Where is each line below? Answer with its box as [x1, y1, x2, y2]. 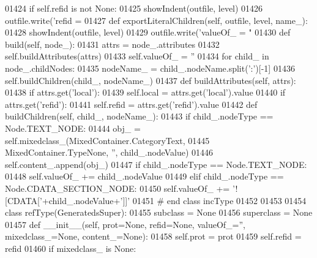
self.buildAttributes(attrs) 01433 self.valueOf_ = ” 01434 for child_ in [5, 50, 269, 63]
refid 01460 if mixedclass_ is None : [5, 241, 136, 254]
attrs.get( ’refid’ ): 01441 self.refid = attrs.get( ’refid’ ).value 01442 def [5, 97, 258, 110]
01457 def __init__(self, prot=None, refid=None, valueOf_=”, [5, 218, 245, 230]
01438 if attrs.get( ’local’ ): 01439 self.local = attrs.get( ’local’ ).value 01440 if [5, 86, 286, 99]
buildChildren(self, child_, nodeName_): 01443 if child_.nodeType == [5, 110, 274, 123]
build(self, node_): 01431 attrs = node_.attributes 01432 [5, 37, 220, 50]
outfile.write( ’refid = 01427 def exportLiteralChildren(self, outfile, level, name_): [5, 13, 308, 26]
